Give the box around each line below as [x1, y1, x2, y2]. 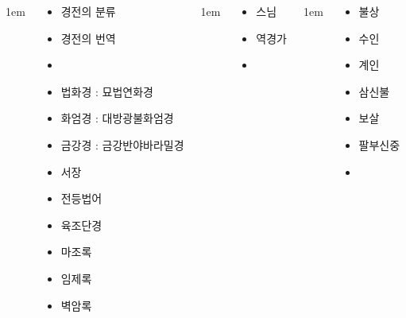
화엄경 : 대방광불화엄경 [60, 110, 174, 126]
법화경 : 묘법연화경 [60, 83, 153, 99]
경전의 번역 [60, 29, 116, 46]
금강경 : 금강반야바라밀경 [60, 136, 184, 153]
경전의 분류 [60, 3, 116, 19]
